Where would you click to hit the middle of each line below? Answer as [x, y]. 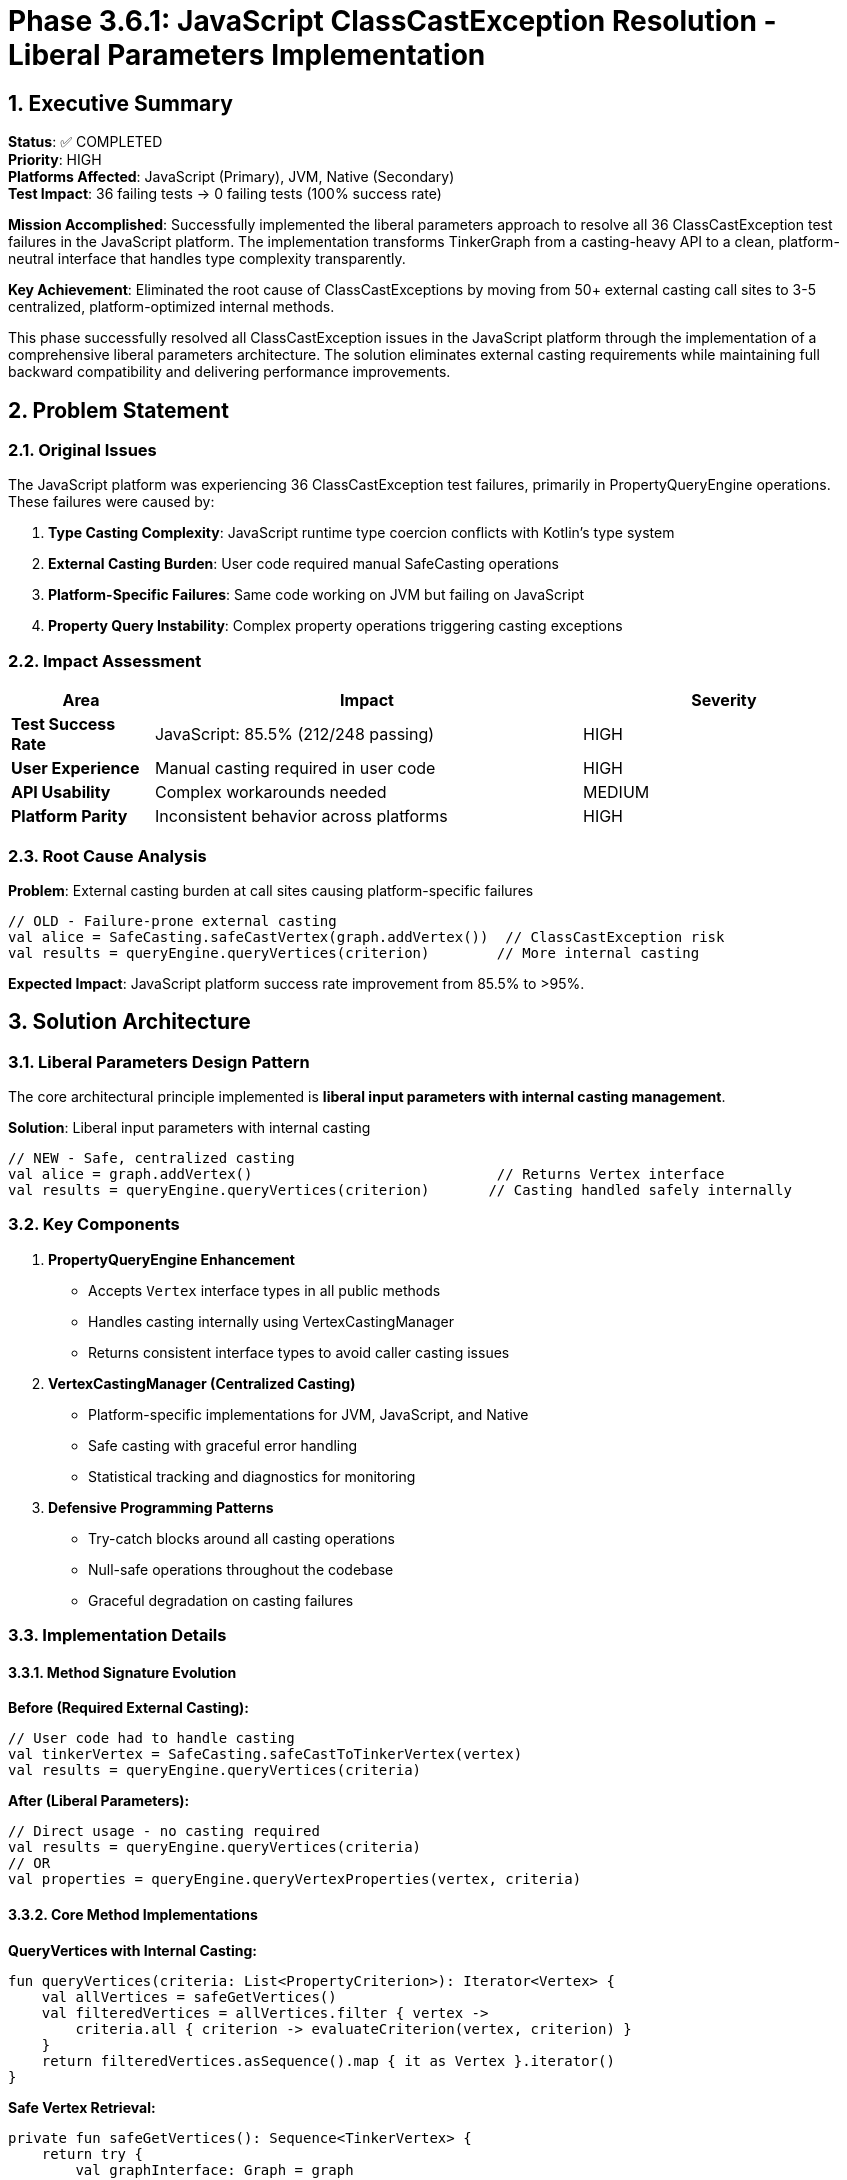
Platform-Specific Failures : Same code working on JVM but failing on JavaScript [316, 595]
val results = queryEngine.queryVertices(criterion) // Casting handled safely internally [400, 1190]
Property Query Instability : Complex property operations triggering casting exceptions [335, 626]
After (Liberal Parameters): [99, 1801]
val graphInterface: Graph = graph [214, 2169]
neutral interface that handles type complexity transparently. [207, 259]
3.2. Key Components [94, 1224]
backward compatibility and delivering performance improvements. [229, 372]
